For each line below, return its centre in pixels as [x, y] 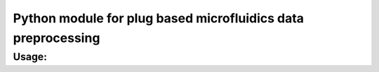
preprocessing [56, 38]
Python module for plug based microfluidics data [159, 18]
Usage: [30, 57]
